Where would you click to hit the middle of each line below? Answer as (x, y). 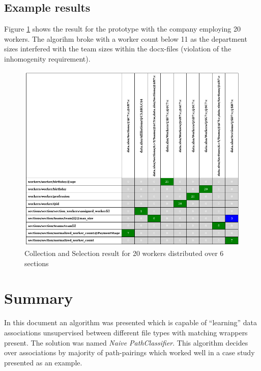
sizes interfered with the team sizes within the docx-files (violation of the (118, 49)
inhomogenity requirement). (47, 58)
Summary (39, 298)
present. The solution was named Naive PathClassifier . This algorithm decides (126, 342)
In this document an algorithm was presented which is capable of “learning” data (131, 322)
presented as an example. (43, 362)
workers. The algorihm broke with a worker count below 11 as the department (126, 38)
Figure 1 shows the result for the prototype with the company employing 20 (122, 29)
